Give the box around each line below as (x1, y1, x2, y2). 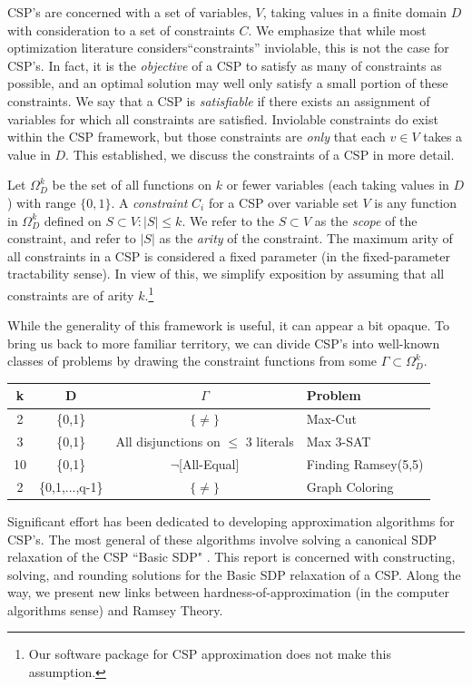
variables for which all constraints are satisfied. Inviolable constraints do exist (7, 109, 438, 128)
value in (7, 144, 51, 163)
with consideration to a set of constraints (7, 20, 235, 39)
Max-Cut (306, 409, 357, 428)
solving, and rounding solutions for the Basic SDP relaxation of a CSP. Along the (7, 564, 461, 584)
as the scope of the (314, 211, 418, 230)
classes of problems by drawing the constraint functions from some (7, 351, 378, 370)
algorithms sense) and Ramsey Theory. (7, 600, 223, 619)
